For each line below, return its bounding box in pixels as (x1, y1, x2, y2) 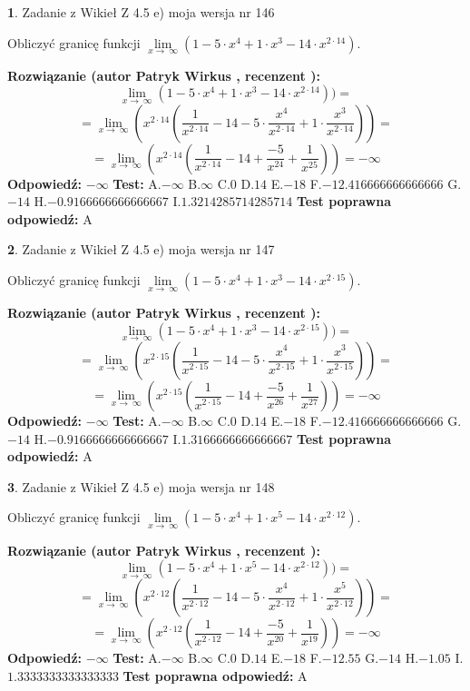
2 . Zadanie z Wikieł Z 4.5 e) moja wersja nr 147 (7, 240, 275, 259)
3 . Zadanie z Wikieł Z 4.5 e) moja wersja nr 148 (7, 477, 275, 496)
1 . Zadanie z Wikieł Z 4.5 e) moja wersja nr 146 (7, 3, 275, 21)
